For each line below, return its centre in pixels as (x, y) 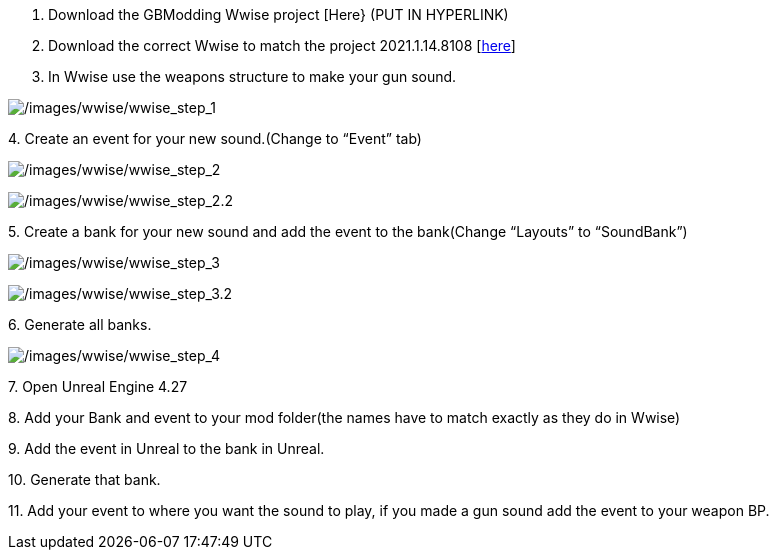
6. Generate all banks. (80, 324)
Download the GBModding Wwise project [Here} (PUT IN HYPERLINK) (278, 14)
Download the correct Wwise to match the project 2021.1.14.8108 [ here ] (282, 45)
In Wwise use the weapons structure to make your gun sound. (252, 76)
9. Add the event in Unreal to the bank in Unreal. (166, 448)
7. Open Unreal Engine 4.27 (98, 386)
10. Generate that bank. (84, 479)
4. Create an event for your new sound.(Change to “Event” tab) (215, 138)
